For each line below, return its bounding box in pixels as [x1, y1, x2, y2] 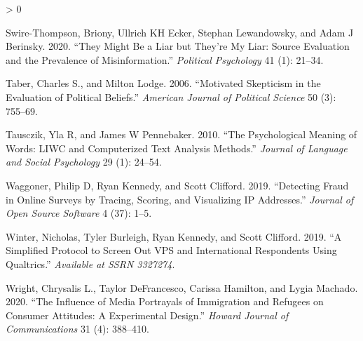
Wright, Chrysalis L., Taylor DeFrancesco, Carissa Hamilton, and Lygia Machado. [6, 280, 358, 295]
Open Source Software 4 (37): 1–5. [6, 206, 152, 220]
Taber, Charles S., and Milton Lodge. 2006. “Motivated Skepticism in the [6, 76, 321, 91]
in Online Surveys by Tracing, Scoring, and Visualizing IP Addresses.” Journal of [6, 192, 354, 206]
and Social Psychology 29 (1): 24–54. [6, 154, 162, 169]
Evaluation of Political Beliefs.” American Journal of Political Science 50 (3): [6, 89, 336, 104]
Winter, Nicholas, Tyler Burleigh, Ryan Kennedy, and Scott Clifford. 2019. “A [6, 229, 342, 243]
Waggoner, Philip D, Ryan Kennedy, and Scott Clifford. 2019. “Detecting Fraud [6, 178, 349, 192]
